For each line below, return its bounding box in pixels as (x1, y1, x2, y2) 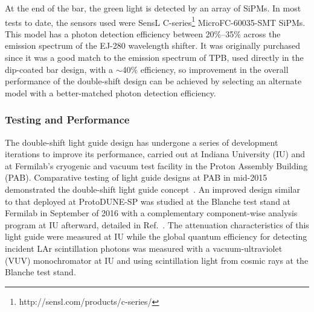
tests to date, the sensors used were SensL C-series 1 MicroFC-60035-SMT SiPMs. (5, 14, 306, 28)
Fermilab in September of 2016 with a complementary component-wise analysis (5, 207, 298, 219)
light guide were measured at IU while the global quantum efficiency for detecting (5, 230, 307, 243)
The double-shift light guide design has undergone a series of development (5, 136, 278, 148)
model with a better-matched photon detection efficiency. (5, 86, 216, 99)
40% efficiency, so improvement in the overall (122, 63, 289, 75)
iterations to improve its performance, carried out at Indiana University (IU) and (5, 148, 306, 160)
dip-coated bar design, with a (5, 63, 114, 75)
